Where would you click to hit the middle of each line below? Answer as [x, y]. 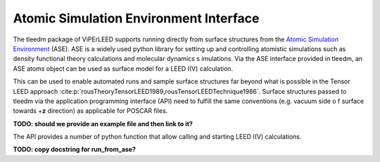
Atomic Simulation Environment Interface [136, 18]
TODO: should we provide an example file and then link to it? [103, 123]
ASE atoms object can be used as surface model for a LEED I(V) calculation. [123, 68]
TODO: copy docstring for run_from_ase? [75, 149]
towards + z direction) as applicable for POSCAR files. [90, 111]
